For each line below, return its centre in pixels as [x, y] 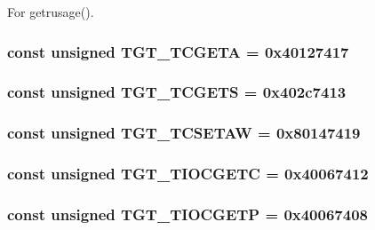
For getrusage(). [51, 12]
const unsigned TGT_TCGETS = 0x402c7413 [177, 92]
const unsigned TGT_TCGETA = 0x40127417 [178, 51]
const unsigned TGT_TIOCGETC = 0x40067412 [188, 174]
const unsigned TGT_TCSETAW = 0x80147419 [184, 133]
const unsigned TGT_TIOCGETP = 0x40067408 [187, 214]
